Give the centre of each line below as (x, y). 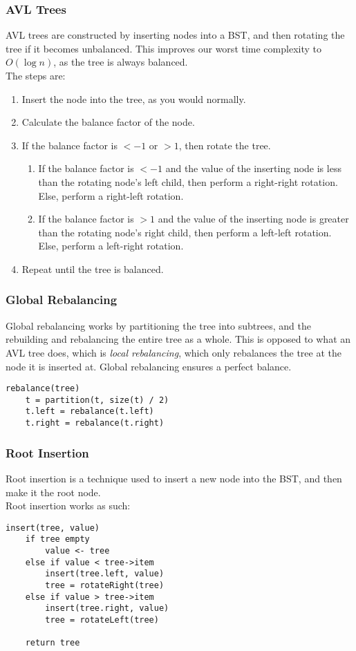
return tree (53, 643)
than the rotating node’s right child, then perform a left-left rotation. (185, 232)
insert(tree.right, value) (107, 608)
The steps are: (36, 75)
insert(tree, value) (53, 528)
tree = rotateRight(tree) (105, 586)
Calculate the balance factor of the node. (108, 122)
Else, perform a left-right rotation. (111, 246)
